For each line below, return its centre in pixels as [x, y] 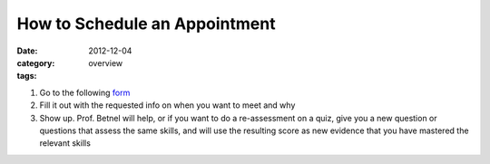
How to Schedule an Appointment [146, 24]
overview [105, 63]
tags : [27, 76]
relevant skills [65, 143]
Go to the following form [85, 92]
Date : [27, 51]
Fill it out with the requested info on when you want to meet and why [167, 105]
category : [36, 63]
